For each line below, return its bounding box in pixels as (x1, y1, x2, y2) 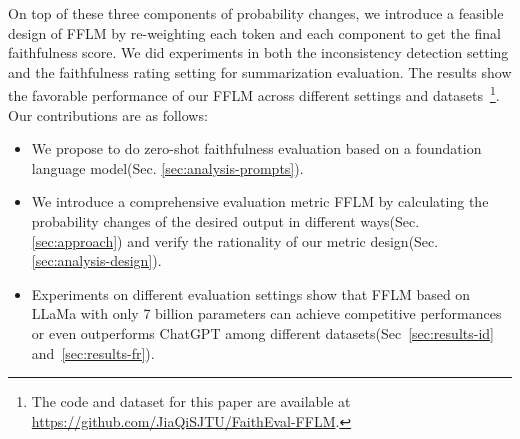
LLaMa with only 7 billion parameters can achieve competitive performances (31, 303, 502, 324)
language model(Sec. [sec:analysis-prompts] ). (31, 157, 304, 178)
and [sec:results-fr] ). (31, 342, 155, 363)
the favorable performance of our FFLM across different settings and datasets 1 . (8, 82, 500, 106)
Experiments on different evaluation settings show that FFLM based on (31, 283, 471, 304)
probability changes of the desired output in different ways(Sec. (31, 211, 420, 231)
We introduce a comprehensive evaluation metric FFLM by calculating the (31, 191, 489, 212)
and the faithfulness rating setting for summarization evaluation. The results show (8, 61, 512, 82)
